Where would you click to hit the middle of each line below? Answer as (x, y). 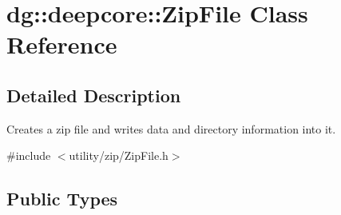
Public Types (62, 199)
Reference (62, 44)
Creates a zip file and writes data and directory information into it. (171, 128)
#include (29, 155)
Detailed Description (94, 95)
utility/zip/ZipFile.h (119, 155)
